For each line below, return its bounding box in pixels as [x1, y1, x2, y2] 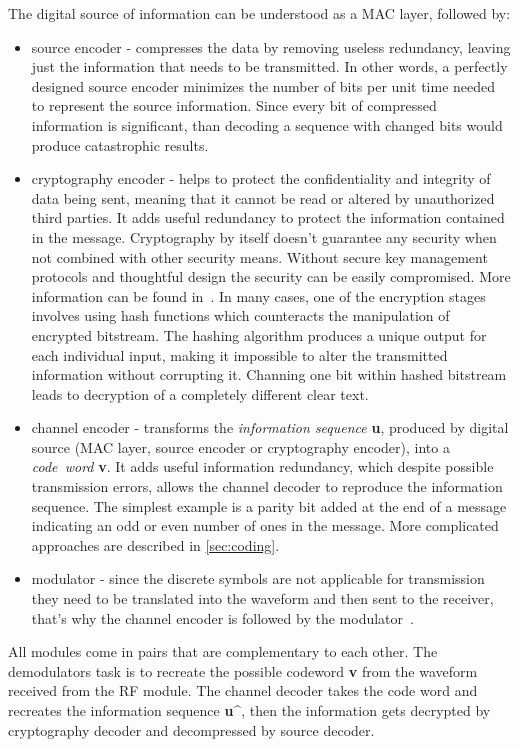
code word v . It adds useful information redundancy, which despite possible [31, 456, 494, 477]
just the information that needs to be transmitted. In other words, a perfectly [31, 56, 508, 77]
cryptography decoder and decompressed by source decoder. [8, 719, 375, 740]
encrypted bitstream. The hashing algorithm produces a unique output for [31, 324, 487, 345]
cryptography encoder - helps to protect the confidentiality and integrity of [31, 168, 491, 189]
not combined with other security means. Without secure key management [31, 246, 488, 267]
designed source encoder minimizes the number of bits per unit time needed [31, 75, 496, 96]
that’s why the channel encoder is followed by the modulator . [31, 607, 414, 628]
